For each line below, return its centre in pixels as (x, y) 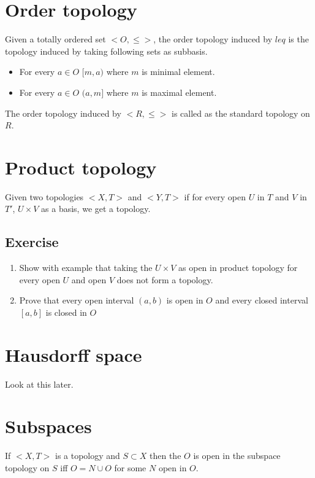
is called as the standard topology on (241, 113)
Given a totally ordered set (55, 39)
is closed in (66, 312)
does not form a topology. (165, 279)
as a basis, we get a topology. (96, 209)
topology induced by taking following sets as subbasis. (106, 51)
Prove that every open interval (77, 300)
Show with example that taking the (86, 268)
